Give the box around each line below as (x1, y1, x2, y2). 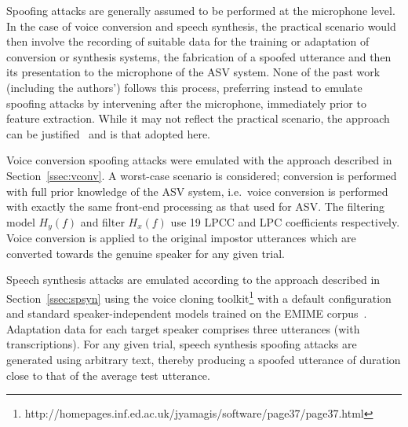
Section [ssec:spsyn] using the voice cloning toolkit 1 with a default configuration (6, 287, 392, 306)
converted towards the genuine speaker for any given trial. (6, 245, 286, 261)
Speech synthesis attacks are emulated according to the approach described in (6, 271, 381, 288)
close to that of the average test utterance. (6, 366, 210, 383)
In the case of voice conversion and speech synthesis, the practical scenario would (6, 17, 396, 34)
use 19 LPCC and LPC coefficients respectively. (170, 213, 400, 230)
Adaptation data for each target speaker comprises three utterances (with (6, 320, 360, 337)
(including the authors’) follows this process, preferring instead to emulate (6, 79, 362, 95)
